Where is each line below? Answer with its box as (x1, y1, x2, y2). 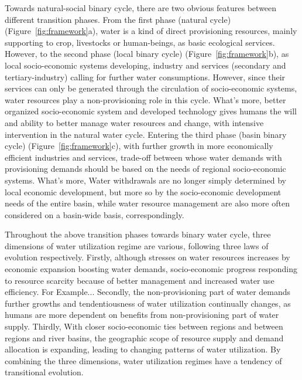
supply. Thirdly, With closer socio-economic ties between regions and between (5, 320, 283, 333)
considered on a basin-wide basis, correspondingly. (5, 208, 184, 220)
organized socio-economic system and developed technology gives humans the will (5, 105, 297, 117)
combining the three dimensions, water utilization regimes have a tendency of (5, 354, 282, 367)
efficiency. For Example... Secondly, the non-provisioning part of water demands (5, 286, 291, 298)
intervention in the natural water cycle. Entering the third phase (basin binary (5, 128, 287, 140)
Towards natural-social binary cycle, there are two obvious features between (5, 2, 277, 13)
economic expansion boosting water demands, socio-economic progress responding (5, 263, 298, 275)
